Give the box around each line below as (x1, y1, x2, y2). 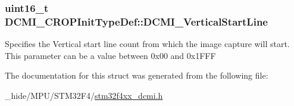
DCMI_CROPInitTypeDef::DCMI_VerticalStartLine (5, 14, 268, 29)
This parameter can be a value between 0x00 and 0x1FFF (5, 49, 216, 61)
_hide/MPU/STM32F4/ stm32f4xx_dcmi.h (5, 89, 163, 101)
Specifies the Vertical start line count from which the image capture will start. (5, 38, 290, 50)
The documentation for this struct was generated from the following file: (5, 69, 268, 82)
